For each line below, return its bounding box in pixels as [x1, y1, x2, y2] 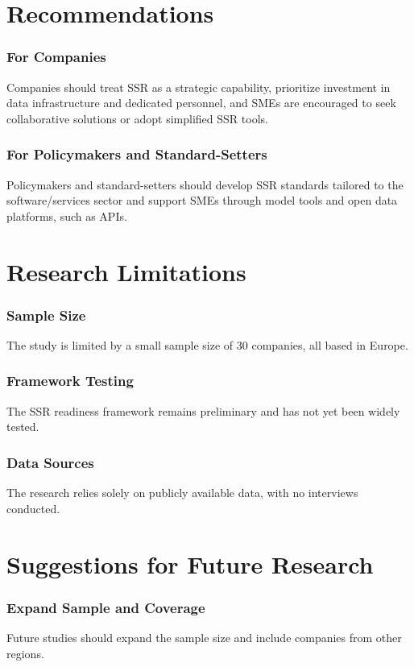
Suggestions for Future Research [6, 547, 374, 580]
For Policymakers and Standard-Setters [6, 144, 267, 164]
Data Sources [6, 452, 94, 472]
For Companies [6, 47, 106, 67]
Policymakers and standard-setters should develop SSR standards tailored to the [6, 176, 404, 193]
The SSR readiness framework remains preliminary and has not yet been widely [6, 402, 400, 419]
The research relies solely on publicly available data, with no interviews [6, 484, 358, 501]
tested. [6, 418, 39, 435]
